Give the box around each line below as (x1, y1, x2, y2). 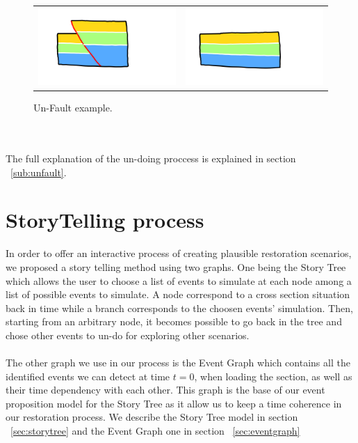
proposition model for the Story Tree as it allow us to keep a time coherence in (6, 396, 342, 410)
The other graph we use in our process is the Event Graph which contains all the (6, 355, 350, 370)
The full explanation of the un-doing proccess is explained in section (6, 151, 296, 165)
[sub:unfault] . (10, 164, 67, 179)
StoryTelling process (6, 205, 204, 234)
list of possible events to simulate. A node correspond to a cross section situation (6, 287, 350, 302)
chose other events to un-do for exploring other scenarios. (6, 327, 250, 342)
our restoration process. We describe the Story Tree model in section (6, 410, 298, 424)
